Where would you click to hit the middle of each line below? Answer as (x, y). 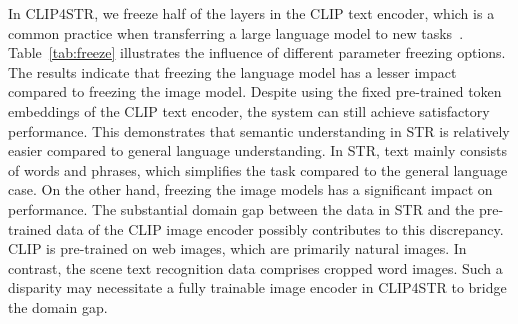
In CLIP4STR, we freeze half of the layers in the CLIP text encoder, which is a (251, 13)
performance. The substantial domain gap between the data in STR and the (241, 208)
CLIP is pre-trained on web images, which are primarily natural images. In (237, 248)
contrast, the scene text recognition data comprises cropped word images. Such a (255, 267)
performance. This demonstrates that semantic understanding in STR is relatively (259, 130)
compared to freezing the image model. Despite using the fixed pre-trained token (255, 91)
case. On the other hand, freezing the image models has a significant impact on (250, 189)
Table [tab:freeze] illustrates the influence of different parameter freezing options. (257, 52)
